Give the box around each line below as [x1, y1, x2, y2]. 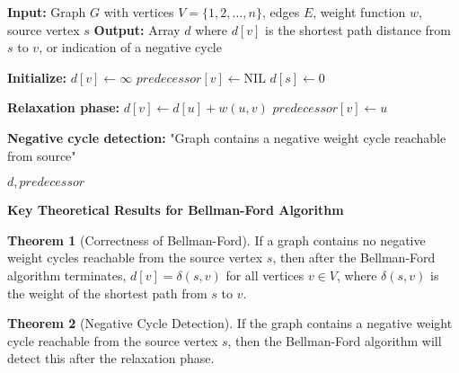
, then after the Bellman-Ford [272, 248, 436, 267]
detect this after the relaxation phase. [7, 349, 215, 368]
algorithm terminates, [7, 265, 127, 284]
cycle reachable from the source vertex [7, 331, 218, 350]
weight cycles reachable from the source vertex [7, 248, 263, 267]
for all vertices [225, 265, 305, 284]
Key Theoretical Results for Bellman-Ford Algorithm [7, 200, 344, 219]
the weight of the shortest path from [7, 283, 207, 302]
